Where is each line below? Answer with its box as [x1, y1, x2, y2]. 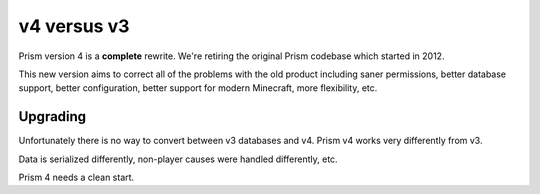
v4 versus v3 [18, 15, 130, 37]
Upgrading [18, 108, 87, 125]
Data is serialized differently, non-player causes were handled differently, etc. [18, 153, 339, 165]
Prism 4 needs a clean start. [18, 171, 135, 184]
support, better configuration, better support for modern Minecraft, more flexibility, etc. [18, 82, 378, 94]
